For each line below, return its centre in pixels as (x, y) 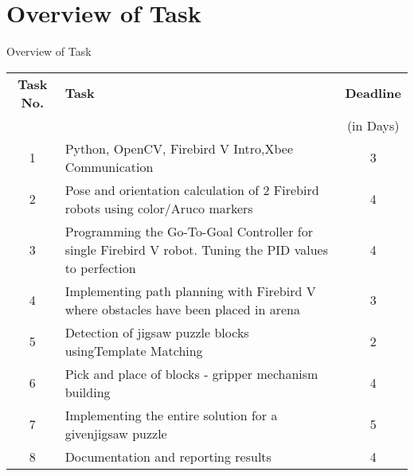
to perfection (100, 267)
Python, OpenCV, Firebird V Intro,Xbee (179, 148)
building (88, 392)
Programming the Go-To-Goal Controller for (189, 231)
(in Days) (373, 125)
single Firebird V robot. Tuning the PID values (196, 249)
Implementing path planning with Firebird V (190, 291)
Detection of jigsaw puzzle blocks (157, 332)
